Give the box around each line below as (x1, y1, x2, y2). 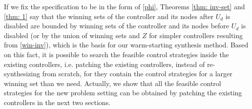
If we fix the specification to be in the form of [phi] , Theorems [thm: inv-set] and (4, 1, 245, 11)
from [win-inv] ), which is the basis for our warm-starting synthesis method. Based (4, 40, 249, 50)
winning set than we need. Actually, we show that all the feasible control (4, 78, 221, 88)
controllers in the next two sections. (4, 97, 111, 107)
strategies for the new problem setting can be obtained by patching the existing (4, 87, 242, 98)
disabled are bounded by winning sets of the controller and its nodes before (4, 21, 230, 31)
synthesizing (4, 68, 41, 79)
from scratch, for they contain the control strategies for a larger (42, 68, 232, 79)
